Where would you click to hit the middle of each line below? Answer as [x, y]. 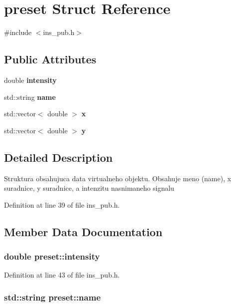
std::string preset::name [53, 297]
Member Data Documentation [83, 231]
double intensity [30, 80]
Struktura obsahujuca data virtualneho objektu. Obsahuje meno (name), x [118, 178]
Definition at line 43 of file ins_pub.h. [62, 275]
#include [18, 32]
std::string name [30, 97]
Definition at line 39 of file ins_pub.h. [62, 204]
